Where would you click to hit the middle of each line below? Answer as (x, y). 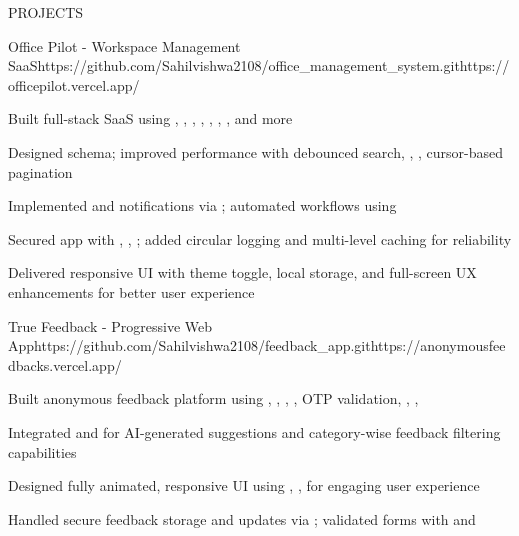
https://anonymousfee (438, 345)
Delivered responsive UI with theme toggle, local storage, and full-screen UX (242, 272)
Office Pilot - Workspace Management (124, 45)
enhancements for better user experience (131, 291)
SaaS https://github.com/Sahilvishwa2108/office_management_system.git (234, 65)
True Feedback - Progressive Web (110, 325)
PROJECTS (46, 12)
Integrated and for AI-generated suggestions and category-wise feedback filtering (254, 431)
